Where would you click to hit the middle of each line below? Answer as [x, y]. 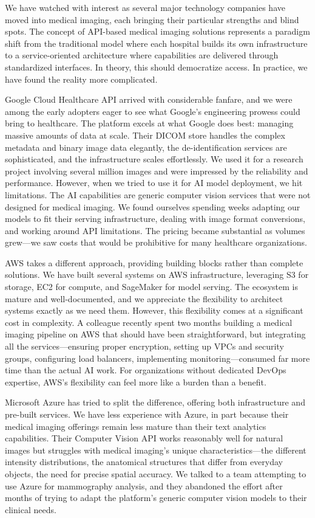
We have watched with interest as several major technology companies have [145, 7]
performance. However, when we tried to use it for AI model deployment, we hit [154, 183]
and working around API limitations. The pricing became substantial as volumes [155, 230]
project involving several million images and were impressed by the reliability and [157, 171]
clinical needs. [31, 509]
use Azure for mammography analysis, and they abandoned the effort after [144, 485]
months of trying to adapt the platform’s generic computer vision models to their [156, 498]
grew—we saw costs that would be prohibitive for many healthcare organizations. [156, 242]
